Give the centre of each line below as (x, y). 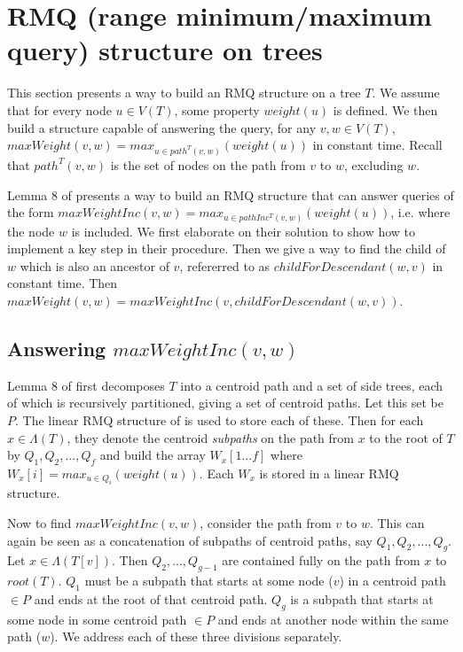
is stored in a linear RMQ (329, 473)
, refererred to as (225, 265)
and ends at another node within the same (333, 619)
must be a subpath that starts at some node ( (209, 581)
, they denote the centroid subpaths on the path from (210, 437)
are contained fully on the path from (321, 560)
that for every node (59, 109)
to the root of (406, 437)
